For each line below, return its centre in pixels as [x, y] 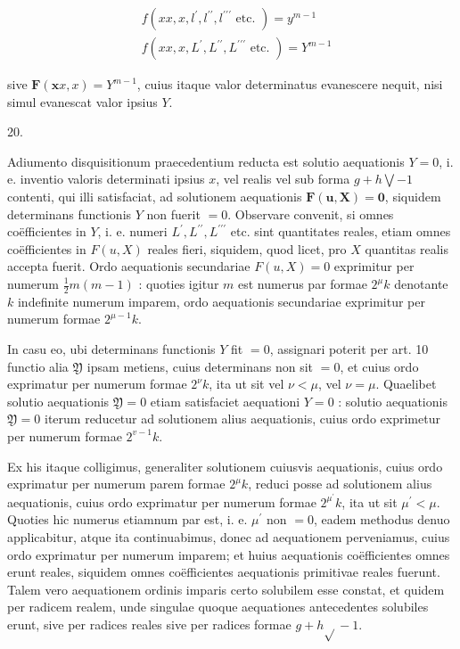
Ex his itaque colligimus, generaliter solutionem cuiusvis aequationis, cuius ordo [225, 466]
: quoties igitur [179, 283]
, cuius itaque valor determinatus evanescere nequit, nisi [290, 84]
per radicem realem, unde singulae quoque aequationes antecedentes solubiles [218, 607]
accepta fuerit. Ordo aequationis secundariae [129, 266]
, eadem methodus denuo [382, 519]
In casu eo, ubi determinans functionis [111, 349]
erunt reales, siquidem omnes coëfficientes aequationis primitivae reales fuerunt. [224, 572]
